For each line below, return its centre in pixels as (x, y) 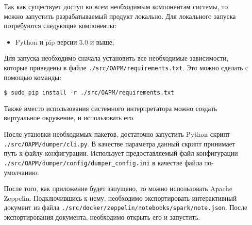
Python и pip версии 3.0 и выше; (65, 41)
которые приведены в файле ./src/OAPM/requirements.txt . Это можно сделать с (126, 67)
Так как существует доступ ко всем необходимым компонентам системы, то (116, 6)
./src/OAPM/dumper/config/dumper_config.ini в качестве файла (103, 162)
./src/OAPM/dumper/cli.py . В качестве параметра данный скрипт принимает (120, 143)
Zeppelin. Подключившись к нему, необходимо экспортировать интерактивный (120, 198)
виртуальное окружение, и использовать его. (69, 118)
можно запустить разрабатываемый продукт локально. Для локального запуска (120, 16)
